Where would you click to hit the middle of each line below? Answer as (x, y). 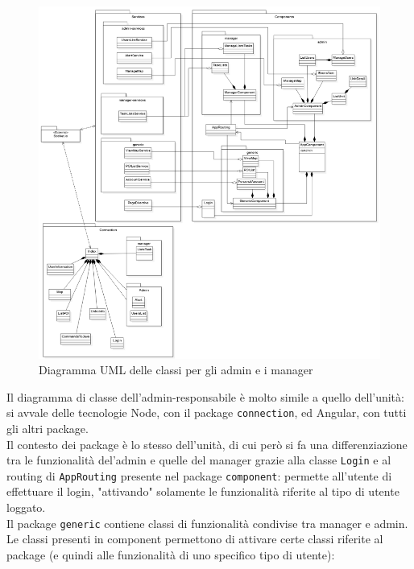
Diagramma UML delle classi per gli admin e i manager (176, 370)
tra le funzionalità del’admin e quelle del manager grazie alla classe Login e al (199, 460)
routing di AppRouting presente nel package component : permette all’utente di (199, 475)
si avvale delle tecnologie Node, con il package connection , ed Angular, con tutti (207, 412)
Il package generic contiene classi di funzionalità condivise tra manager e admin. (207, 523)
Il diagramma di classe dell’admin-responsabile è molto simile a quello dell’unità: (205, 396)
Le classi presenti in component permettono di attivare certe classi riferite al (195, 539)
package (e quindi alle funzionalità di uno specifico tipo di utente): (171, 554)
